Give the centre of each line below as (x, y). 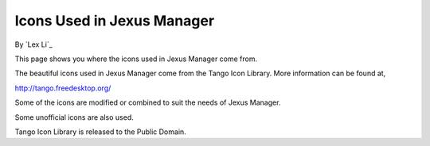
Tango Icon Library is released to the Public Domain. (100, 132)
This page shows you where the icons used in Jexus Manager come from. (136, 59)
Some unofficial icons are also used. (74, 117)
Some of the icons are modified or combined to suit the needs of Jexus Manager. (148, 102)
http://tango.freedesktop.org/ (63, 88)
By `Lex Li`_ (34, 44)
